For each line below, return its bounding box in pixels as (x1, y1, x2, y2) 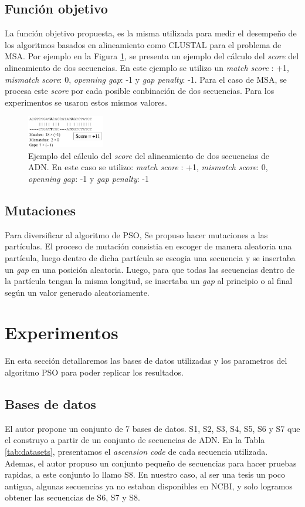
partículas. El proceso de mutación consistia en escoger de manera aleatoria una (5, 240, 292, 252)
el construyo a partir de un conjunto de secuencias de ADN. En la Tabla (5, 434, 265, 446)
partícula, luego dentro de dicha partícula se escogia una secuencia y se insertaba (5, 251, 296, 263)
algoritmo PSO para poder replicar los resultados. (5, 366, 184, 378)
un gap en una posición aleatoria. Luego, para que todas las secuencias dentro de (5, 263, 295, 275)
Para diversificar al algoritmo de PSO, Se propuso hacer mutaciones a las (5, 228, 268, 241)
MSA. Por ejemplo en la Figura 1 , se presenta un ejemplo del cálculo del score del (5, 50, 299, 62)
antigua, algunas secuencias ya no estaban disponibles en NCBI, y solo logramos (5, 479, 293, 492)
